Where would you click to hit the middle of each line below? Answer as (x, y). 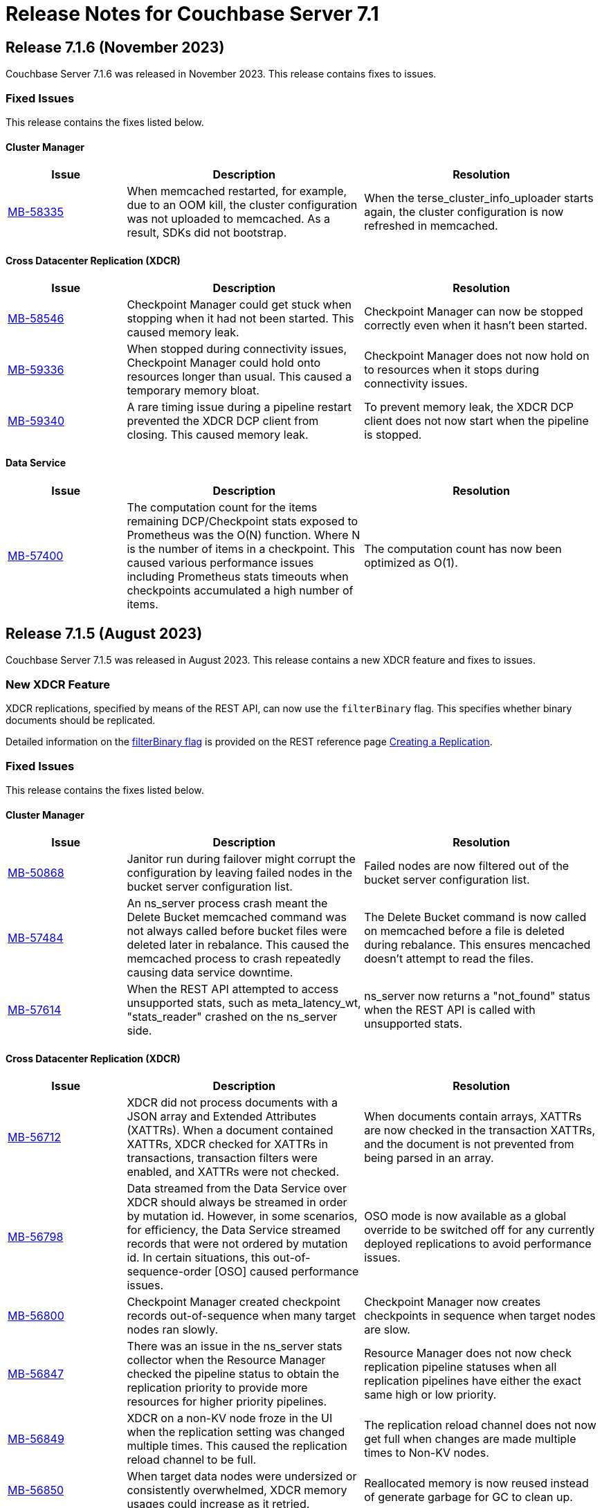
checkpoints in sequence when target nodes (480, 1316)
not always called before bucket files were (237, 931)
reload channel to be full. (192, 1460)
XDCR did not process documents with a (232, 1103)
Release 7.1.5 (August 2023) (104, 634)
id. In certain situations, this (199, 1258)
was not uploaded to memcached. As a (229, 219)
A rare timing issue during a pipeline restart (239, 407)
